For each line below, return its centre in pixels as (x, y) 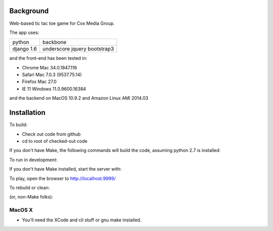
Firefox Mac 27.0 (39, 82)
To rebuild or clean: (30, 187)
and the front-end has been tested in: (48, 58)
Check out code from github (51, 134)
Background (29, 11)
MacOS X (21, 210)
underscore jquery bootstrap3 (78, 49)
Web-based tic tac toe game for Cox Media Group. (62, 23)
